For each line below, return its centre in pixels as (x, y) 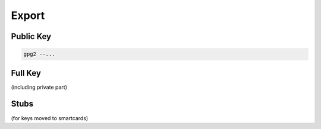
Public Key (31, 36)
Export (28, 15)
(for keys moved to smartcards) (50, 118)
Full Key (26, 73)
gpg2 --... (39, 54)
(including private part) (39, 87)
